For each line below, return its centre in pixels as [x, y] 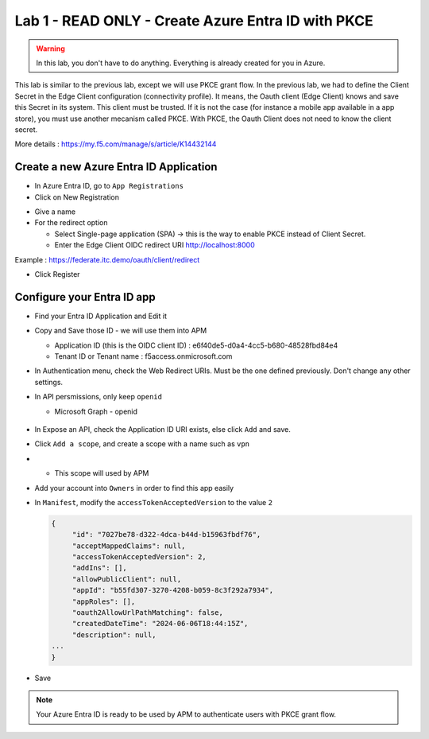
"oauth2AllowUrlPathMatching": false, [148, 613]
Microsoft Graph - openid [96, 411]
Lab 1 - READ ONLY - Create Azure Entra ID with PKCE [194, 21]
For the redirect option [71, 223]
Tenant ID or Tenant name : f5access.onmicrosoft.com [143, 356]
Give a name [55, 212]
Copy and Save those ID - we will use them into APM [121, 331]
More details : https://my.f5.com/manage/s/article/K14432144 [116, 144]
